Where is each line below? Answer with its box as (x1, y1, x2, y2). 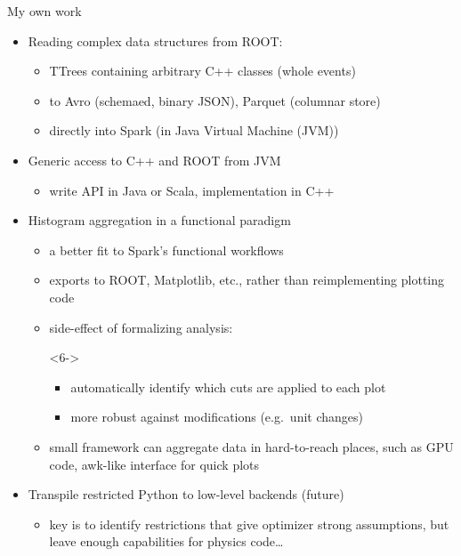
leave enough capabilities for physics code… (49, 532, 284, 551)
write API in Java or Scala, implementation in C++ (49, 181, 335, 199)
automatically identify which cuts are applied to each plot (70, 377, 386, 396)
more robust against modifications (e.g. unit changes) (70, 407, 364, 426)
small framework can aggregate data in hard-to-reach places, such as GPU (49, 437, 454, 455)
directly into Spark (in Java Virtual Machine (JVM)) (49, 121, 339, 140)
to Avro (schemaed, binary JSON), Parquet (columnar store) (49, 91, 381, 109)
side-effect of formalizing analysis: (49, 318, 233, 336)
